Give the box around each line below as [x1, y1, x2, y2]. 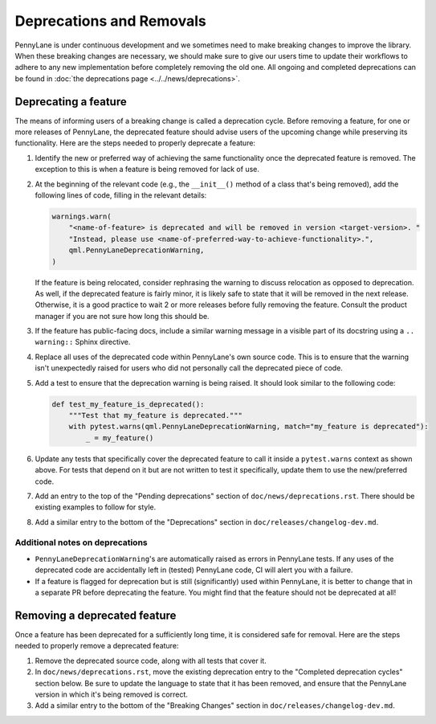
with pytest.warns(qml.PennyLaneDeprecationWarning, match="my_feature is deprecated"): [68, 422, 429, 432]
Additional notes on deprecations [14, 537, 148, 548]
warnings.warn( [51, 211, 112, 221]
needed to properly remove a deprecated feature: [14, 641, 179, 651]
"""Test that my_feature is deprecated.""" [68, 411, 242, 419]
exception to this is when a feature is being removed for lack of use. [35, 165, 260, 174]
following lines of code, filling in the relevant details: [35, 190, 207, 200]
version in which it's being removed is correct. [35, 689, 189, 699]
